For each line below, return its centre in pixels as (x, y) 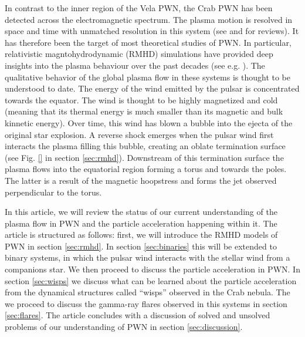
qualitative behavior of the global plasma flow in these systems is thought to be (148, 77)
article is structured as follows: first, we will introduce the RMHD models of (141, 235)
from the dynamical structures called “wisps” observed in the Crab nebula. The (148, 292)
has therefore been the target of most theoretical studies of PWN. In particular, (148, 42)
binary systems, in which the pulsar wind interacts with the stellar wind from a (148, 257)
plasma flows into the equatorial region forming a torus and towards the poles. (146, 169)
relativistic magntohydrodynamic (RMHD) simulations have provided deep (139, 54)
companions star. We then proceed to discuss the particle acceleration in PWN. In (152, 269)
